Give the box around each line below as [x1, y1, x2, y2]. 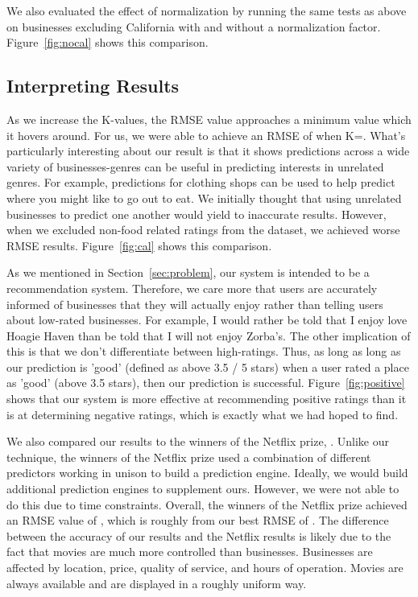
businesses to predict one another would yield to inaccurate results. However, [6, 205, 387, 222]
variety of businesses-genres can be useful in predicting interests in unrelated [6, 158, 384, 175]
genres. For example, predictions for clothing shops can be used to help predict [6, 174, 395, 191]
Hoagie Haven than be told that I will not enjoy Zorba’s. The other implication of [6, 327, 411, 344]
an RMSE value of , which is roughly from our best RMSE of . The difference [6, 512, 389, 529]
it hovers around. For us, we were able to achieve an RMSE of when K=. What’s [6, 126, 406, 143]
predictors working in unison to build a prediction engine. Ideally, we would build [6, 464, 408, 481]
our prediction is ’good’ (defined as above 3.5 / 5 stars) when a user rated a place [6, 358, 409, 375]
